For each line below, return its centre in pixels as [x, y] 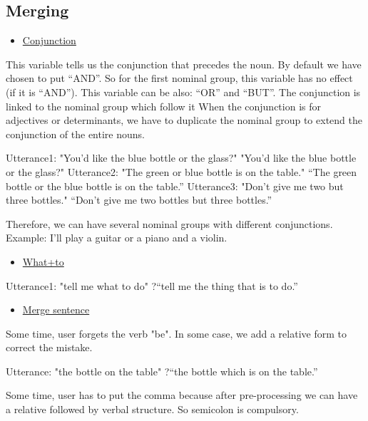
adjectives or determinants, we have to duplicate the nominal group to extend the [184, 120]
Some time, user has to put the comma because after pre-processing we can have [182, 395]
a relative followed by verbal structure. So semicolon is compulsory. [152, 409]
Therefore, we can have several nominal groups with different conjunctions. [169, 223]
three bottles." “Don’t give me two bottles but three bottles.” [139, 200]
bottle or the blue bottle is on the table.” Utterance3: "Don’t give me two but [175, 186]
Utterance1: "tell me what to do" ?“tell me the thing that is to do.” [152, 285]
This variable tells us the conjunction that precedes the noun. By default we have [184, 64]
